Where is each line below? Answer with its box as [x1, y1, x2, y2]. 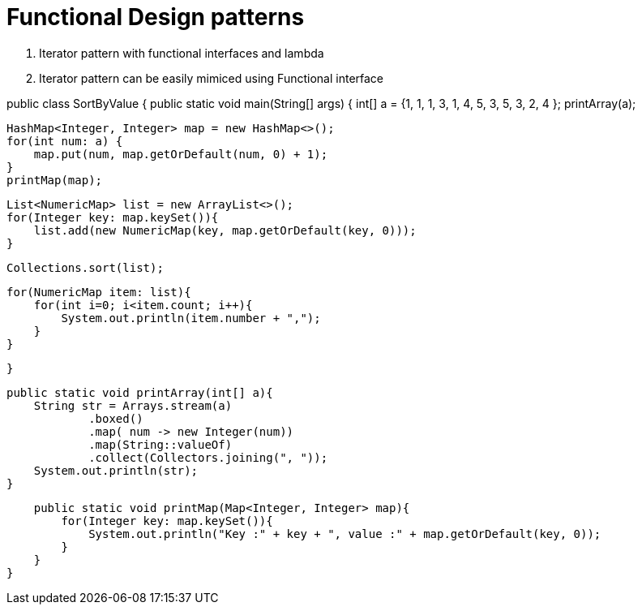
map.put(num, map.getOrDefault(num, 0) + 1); [33, 147, 328, 161]
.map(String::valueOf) [88, 437, 233, 451]
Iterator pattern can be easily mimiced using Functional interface [39, 71, 384, 85]
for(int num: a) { [6, 134, 123, 148]
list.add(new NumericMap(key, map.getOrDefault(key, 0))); [33, 223, 417, 237]
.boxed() [88, 411, 143, 425]
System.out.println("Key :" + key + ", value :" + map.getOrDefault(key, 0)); [88, 527, 601, 540]
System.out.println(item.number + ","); [61, 311, 321, 325]
